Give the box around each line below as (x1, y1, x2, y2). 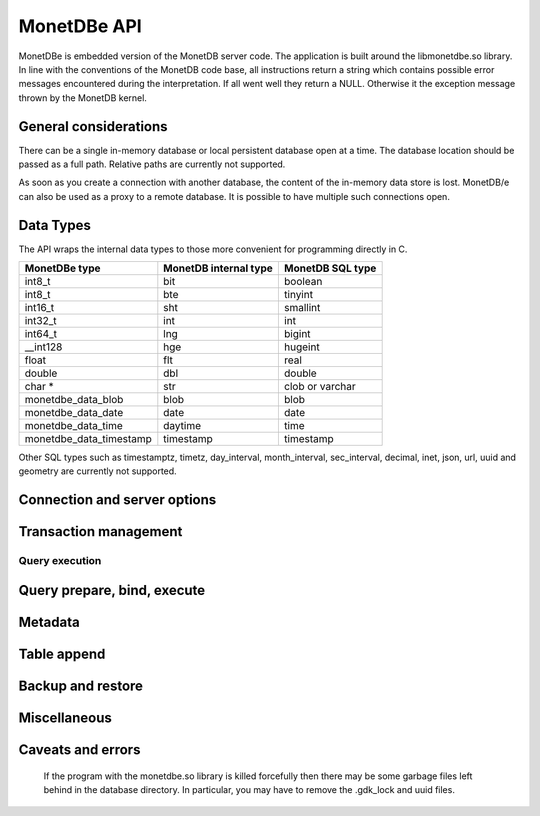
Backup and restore (18, 677, 144, 694)
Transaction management (18, 523, 183, 540)
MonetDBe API (18, 15, 142, 37)
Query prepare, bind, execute (18, 581, 206, 599)
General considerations (18, 118, 169, 135)
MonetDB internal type (163, 261, 274, 275)
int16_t (24, 301, 55, 315)
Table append (18, 645, 106, 662)
